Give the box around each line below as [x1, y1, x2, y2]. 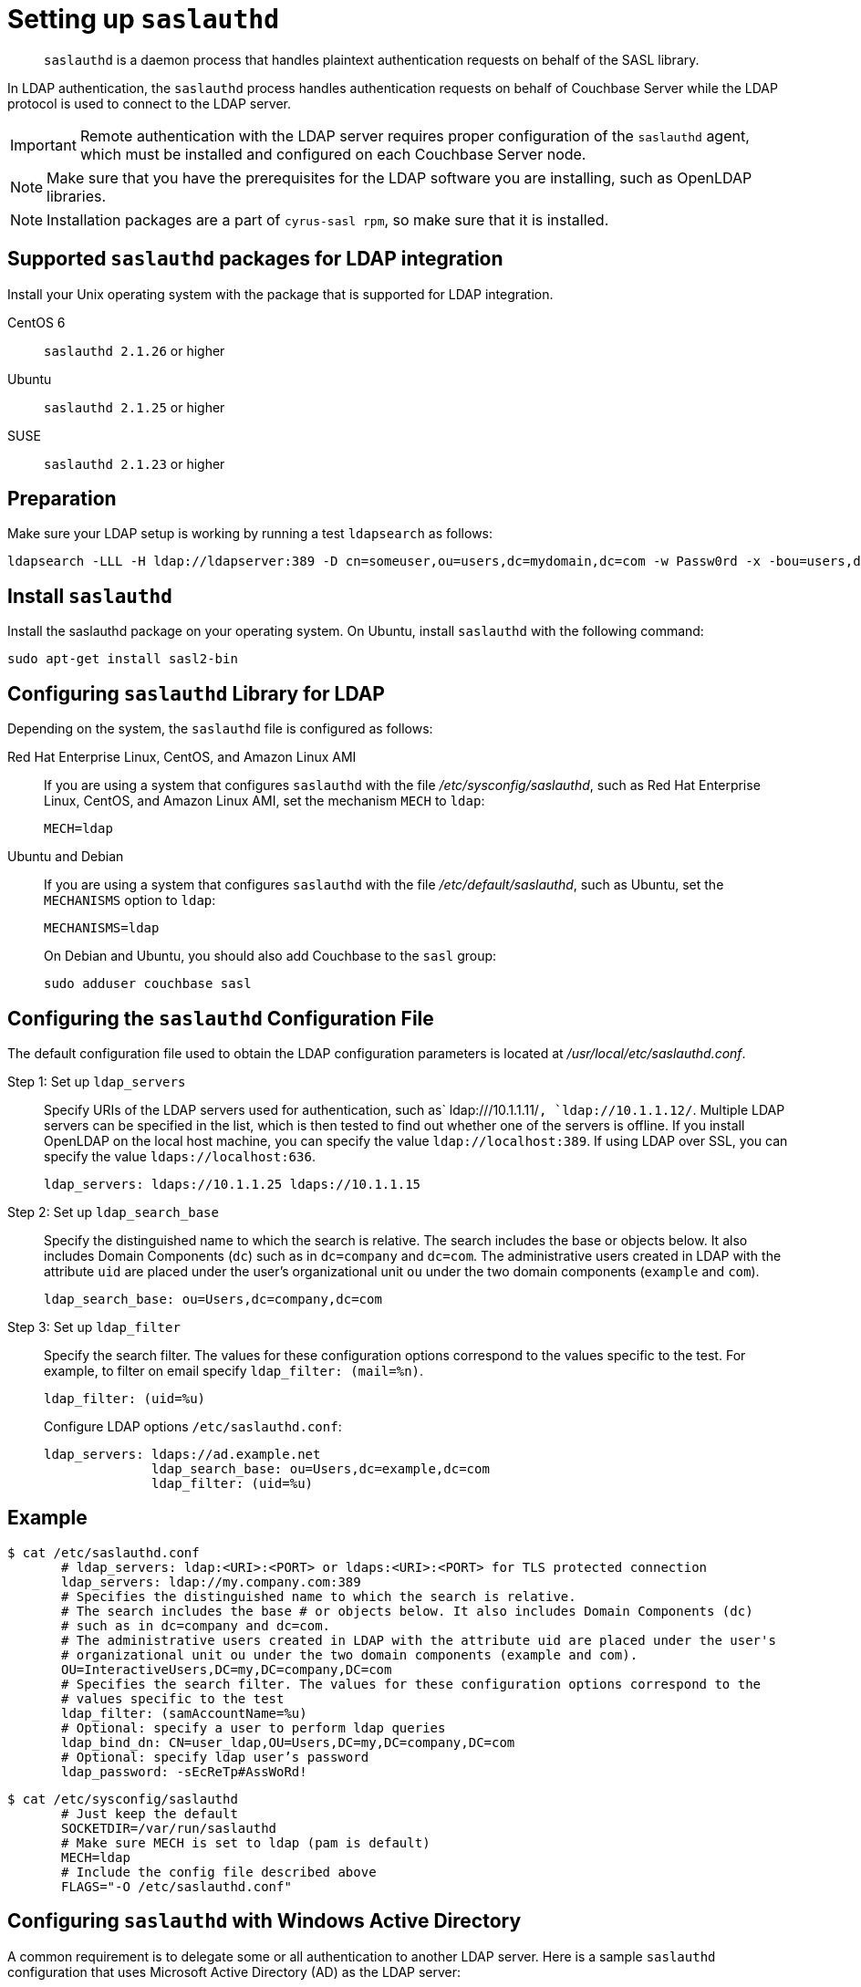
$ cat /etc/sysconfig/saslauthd [7, 1791, 238, 1806]
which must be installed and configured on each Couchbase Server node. [79, 144, 586, 163]
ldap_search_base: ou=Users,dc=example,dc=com [151, 1461, 490, 1476]
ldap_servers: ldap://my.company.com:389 [61, 1574, 361, 1589]
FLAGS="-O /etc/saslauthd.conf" [61, 1878, 292, 1894]
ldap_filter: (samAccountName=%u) [61, 1705, 307, 1721]
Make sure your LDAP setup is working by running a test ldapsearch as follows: [7, 525, 493, 542]
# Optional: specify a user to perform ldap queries [61, 1720, 446, 1735]
